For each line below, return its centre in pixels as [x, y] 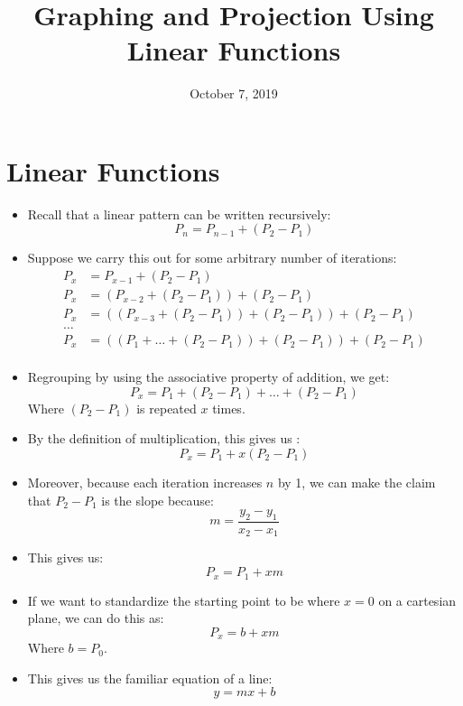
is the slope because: [157, 500]
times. [229, 408]
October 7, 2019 [234, 93]
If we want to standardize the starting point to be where [184, 600]
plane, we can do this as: [96, 618]
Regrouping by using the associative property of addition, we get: [208, 377]
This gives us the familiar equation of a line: [150, 678]
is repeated [167, 408]
